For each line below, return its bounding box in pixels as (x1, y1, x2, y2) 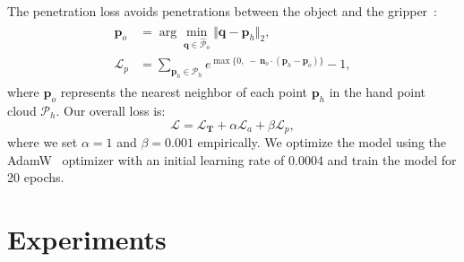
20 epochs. (7, 168, 64, 187)
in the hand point (329, 83, 426, 101)
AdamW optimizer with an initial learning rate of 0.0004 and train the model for (7, 150, 457, 169)
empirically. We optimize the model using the (197, 132, 447, 151)
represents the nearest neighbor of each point (60, 83, 307, 101)
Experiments (7, 220, 167, 257)
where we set (7, 132, 78, 151)
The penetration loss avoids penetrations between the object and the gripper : (7, 2, 437, 20)
